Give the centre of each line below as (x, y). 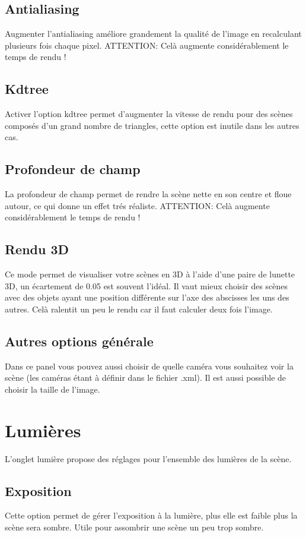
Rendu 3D (37, 249)
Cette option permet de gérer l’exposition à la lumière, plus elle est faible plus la (151, 515)
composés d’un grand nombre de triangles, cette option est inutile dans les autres (152, 125)
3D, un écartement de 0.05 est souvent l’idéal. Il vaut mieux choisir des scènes (146, 285)
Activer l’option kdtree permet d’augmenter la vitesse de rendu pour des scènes (149, 114)
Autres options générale (79, 341)
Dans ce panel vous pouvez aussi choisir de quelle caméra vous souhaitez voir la (149, 366)
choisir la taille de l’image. (52, 389)
